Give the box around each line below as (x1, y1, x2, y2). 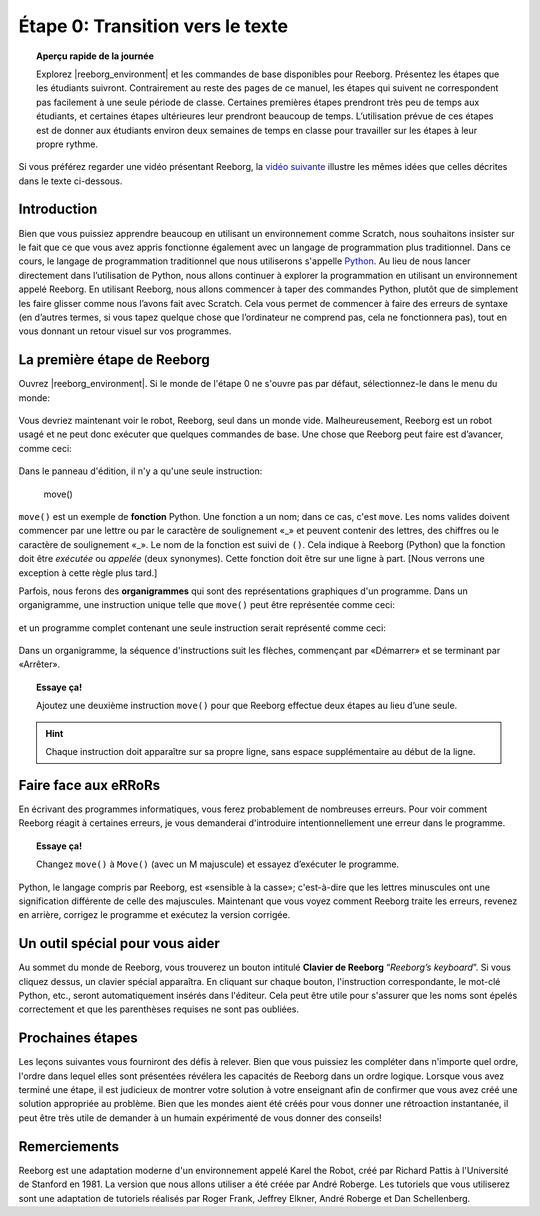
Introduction (18, 201, 98, 218)
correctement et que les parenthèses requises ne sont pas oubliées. (18, 1003, 300, 1015)
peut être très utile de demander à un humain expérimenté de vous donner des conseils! (18, 1111, 382, 1124)
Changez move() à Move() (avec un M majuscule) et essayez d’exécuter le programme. (36, 858, 400, 870)
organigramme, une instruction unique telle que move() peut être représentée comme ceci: (18, 599, 395, 611)
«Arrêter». (18, 658, 61, 670)
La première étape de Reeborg (18, 351, 210, 369)
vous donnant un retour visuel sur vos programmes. (18, 325, 232, 337)
